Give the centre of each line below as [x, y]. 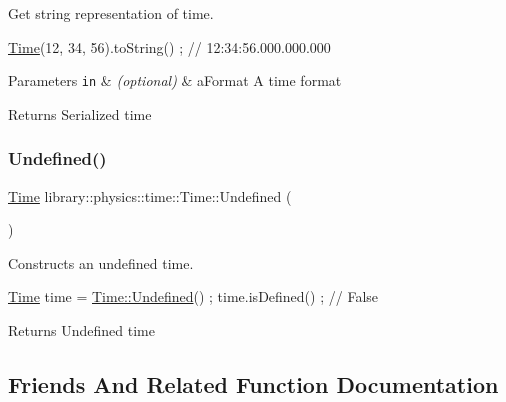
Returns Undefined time [81, 330]
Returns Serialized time [80, 113]
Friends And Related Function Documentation [253, 384]
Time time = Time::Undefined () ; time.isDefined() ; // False [193, 296]
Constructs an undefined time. [101, 262]
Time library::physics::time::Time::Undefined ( [150, 195]
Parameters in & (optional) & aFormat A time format [175, 80]
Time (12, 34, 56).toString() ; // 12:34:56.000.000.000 [169, 46]
